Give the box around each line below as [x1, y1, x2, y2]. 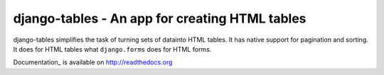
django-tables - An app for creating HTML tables [13, 11, 306, 26]
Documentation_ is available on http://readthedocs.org [13, 58, 173, 67]
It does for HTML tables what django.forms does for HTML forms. [13, 45, 212, 53]
